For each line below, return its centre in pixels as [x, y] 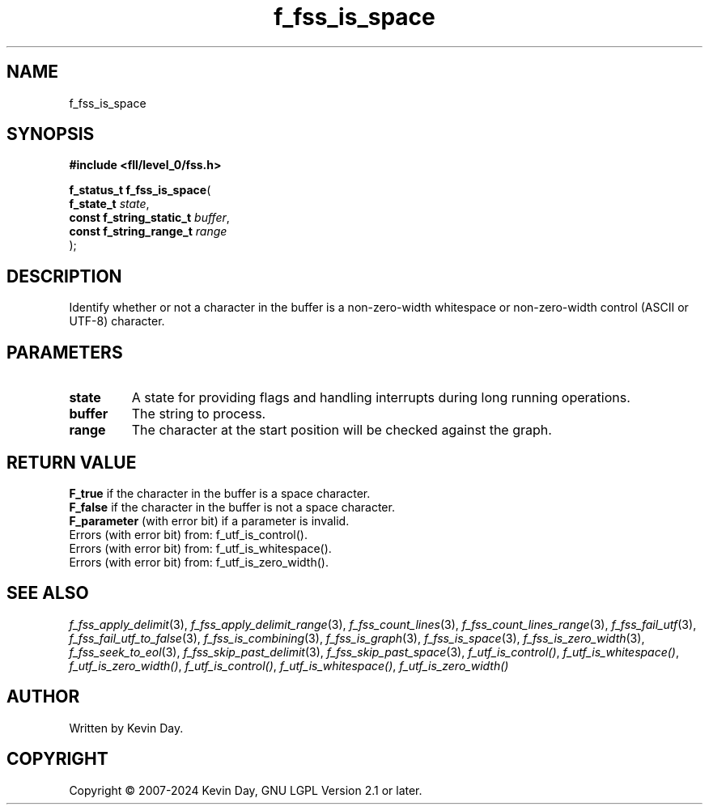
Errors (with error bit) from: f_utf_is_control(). [189, 534]
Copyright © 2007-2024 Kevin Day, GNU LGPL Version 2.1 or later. [246, 790]
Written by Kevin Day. [126, 728]
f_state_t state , [109, 204]
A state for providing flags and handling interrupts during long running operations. [381, 398]
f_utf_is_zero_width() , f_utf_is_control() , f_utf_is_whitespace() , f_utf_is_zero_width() [289, 665]
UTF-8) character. [117, 321]
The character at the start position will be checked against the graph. [342, 430]
